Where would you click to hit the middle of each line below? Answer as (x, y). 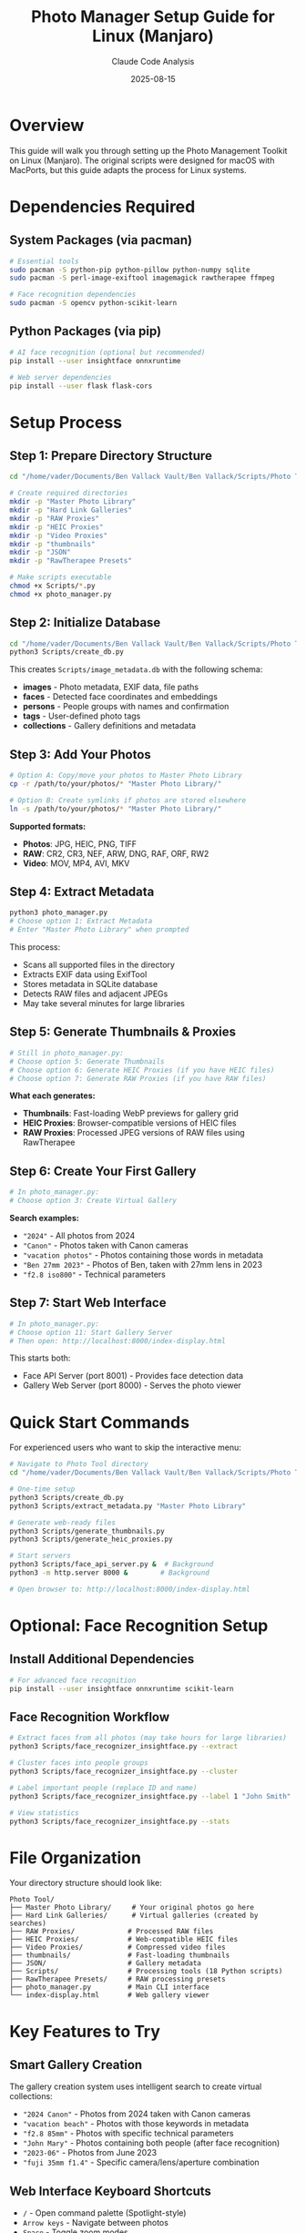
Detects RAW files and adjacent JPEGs (95, 994)
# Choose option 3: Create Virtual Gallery (93, 1201)
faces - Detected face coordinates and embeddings (120, 697)
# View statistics (44, 1813)
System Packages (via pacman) (101, 240)
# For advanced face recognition (73, 1680)
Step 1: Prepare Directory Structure (111, 456)
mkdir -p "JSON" (40, 553)
